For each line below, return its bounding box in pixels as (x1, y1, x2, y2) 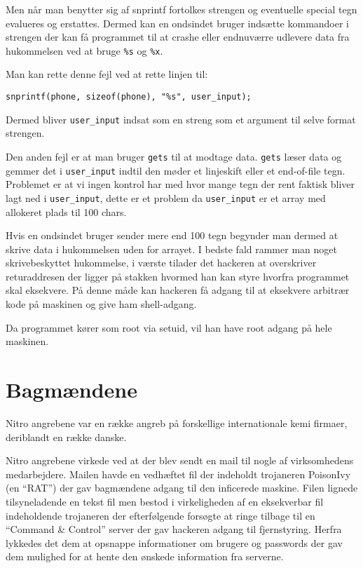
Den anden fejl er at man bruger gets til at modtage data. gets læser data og (6, 149, 342, 163)
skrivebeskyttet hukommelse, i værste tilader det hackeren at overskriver (6, 255, 317, 270)
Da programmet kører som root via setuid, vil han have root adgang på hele (6, 320, 332, 334)
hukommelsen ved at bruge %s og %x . (6, 43, 163, 58)
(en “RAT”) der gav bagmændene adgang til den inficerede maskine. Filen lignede (6, 480, 358, 495)
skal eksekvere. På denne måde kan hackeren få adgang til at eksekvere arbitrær (6, 283, 350, 297)
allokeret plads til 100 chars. (6, 204, 127, 219)
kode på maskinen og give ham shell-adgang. (6, 297, 197, 311)
